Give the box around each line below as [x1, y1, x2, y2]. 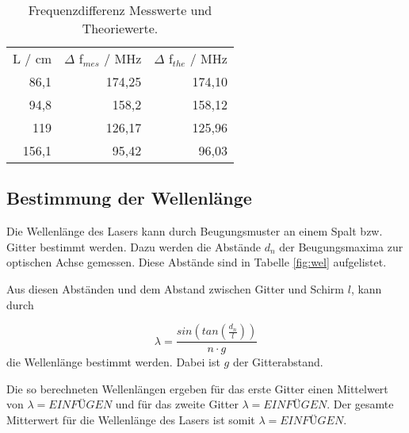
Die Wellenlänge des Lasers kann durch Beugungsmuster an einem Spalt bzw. [6, 223, 383, 239]
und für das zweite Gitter [115, 396, 239, 412]
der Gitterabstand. [232, 354, 323, 370]
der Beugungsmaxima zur [279, 238, 403, 255]
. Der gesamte [327, 396, 394, 412]
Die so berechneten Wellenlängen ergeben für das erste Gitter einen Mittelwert [6, 380, 388, 397]
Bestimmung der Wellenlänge [6, 186, 252, 210]
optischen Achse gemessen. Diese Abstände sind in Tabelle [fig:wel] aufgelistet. [6, 254, 387, 270]
